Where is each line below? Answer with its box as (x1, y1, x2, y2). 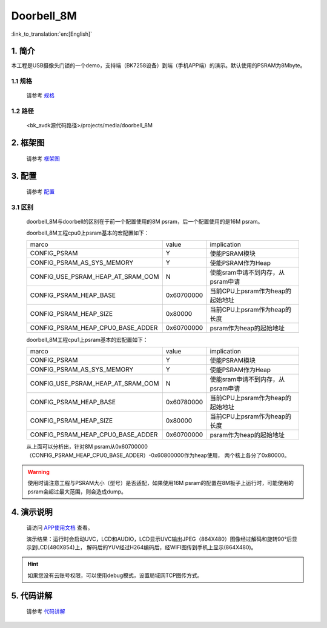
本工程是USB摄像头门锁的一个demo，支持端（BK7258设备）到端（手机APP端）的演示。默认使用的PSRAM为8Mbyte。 (11, 62, 306, 69)
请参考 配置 (26, 188, 54, 195)
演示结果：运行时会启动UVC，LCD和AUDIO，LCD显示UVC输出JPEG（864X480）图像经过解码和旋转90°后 (26, 535, 292, 543)
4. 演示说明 (11, 507, 53, 517)
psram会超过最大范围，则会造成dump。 (27, 488, 127, 495)
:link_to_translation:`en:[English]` (11, 30, 93, 38)
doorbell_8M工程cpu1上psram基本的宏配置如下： (26, 336, 148, 343)
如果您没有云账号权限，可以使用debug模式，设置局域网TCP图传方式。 (27, 572, 203, 579)
